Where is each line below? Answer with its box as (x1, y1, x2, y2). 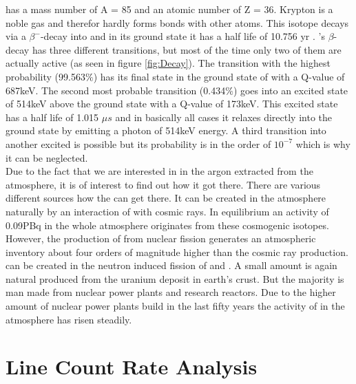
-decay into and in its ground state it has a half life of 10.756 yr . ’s (40, 29, 325, 43)
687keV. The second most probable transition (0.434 (6, 83, 226, 97)
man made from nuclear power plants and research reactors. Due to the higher (6, 285, 336, 299)
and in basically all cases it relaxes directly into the (115, 109, 332, 124)
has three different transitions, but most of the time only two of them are (32, 42, 342, 56)
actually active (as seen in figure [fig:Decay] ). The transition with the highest (6, 56, 331, 70)
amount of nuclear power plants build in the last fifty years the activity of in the (6, 299, 345, 313)
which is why (295, 136, 350, 151)
